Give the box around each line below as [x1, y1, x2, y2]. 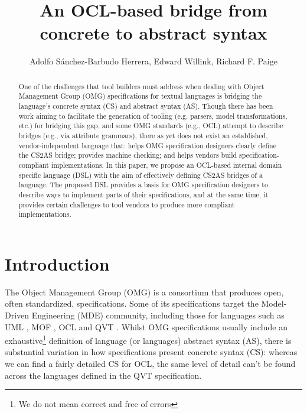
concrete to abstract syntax [40, 21, 267, 45]
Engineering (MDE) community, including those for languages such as [31, 309, 285, 321]
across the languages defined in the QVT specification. [5, 369, 202, 381]
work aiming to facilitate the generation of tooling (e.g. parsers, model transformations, [18, 110, 288, 121]
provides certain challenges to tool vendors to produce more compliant [18, 199, 235, 209]
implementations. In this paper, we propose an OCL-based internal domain [51, 160, 282, 170]
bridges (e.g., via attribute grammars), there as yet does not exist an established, [18, 130, 268, 140]
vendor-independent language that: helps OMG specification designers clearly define [18, 140, 276, 150]
